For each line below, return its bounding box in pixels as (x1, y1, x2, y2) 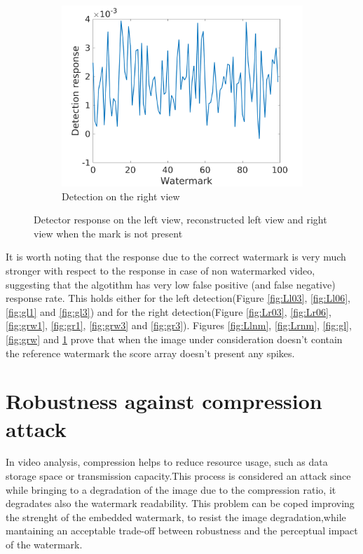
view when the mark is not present (34, 226, 183, 240)
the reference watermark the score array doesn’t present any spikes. (6, 345, 295, 360)
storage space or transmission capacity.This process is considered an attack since (6, 469, 351, 483)
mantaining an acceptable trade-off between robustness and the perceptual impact (6, 523, 358, 538)
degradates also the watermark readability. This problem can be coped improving (6, 496, 355, 511)
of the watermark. (6, 537, 83, 551)
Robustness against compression (6, 387, 322, 415)
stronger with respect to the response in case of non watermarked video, (6, 263, 315, 277)
